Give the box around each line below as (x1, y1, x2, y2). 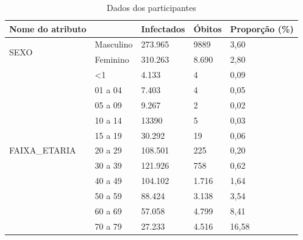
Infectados (141, 22, 185, 35)
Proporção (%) (230, 22, 294, 35)
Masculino (94, 38, 133, 51)
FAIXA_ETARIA (9, 144, 76, 157)
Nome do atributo (9, 22, 87, 35)
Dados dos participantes (106, 1, 196, 13)
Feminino (94, 53, 129, 66)
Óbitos (193, 22, 222, 35)
